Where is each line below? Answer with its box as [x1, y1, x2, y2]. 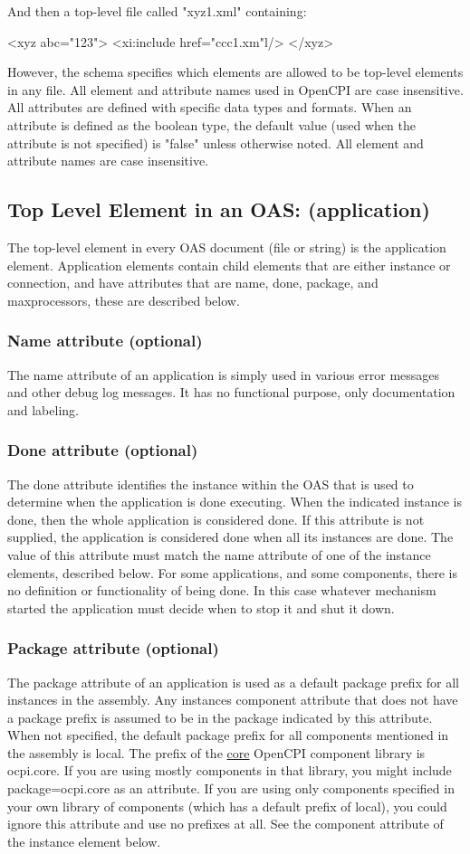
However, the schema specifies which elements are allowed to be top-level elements [7, 62, 464, 81]
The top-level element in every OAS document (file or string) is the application [7, 237, 446, 256]
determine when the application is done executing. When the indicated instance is [7, 492, 462, 511]
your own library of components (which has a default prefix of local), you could [7, 796, 447, 815]
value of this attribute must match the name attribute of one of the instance [7, 545, 431, 564]
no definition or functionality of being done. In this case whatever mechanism [7, 581, 436, 600]
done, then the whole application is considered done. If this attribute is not [7, 509, 425, 528]
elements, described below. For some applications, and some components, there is [7, 563, 458, 582]
